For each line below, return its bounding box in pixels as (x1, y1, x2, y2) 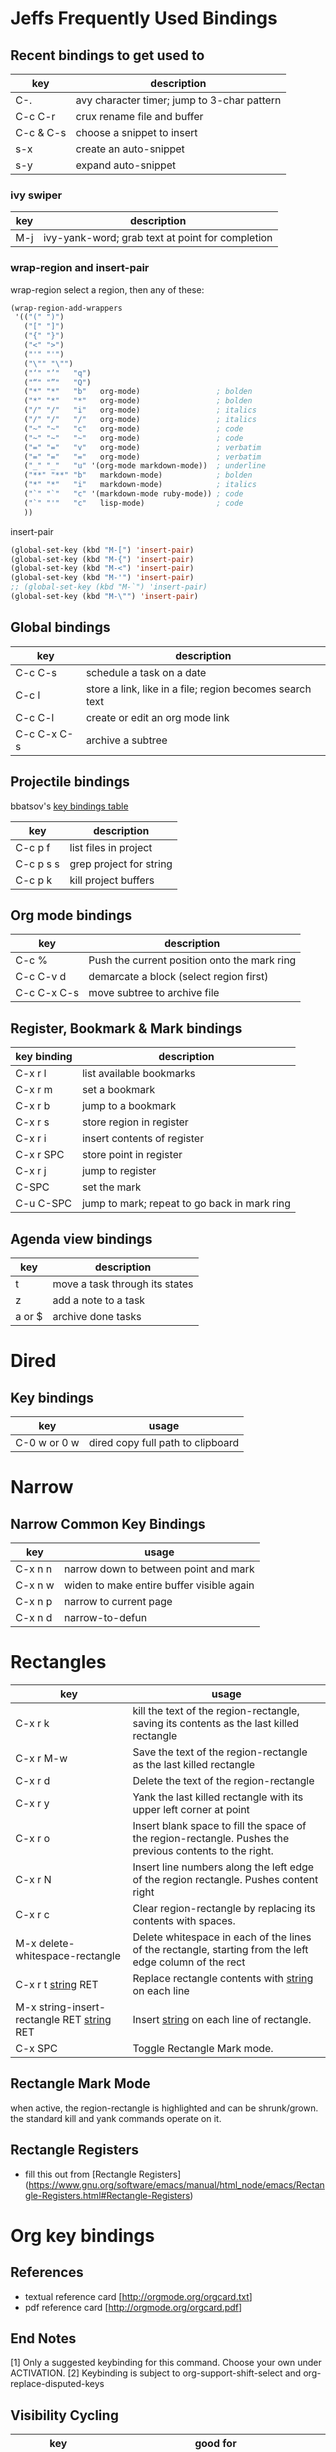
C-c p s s (15, 857, 60, 871)
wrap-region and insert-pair (10, 261, 150, 275)
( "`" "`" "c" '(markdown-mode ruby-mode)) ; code (23, 489, 244, 499)
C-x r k (15, 1716, 50, 1730)
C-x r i (15, 1132, 47, 1146)
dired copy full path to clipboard (88, 1436, 240, 1450)
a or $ (15, 1310, 43, 1324)
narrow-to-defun (63, 1611, 148, 1625)
